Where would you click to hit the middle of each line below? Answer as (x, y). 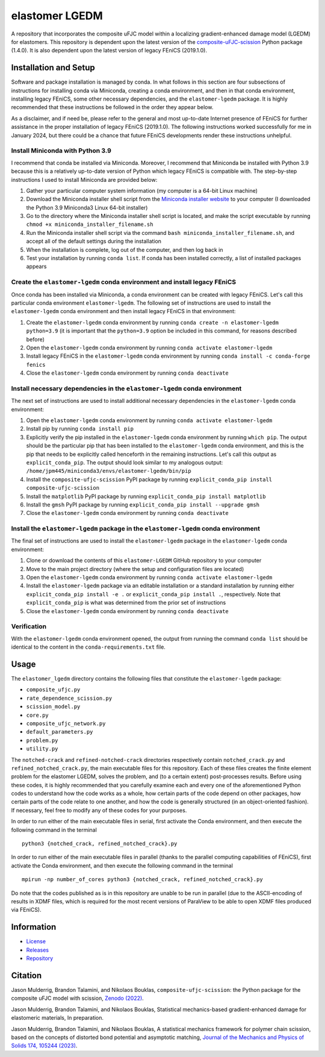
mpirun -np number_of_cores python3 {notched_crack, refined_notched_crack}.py (142, 880)
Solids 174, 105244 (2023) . (44, 1046)
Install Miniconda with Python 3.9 (61, 151)
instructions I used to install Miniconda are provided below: (84, 179)
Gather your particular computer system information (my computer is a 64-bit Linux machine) (142, 190)
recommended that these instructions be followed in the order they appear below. (112, 107)
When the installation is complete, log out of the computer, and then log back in (125, 249)
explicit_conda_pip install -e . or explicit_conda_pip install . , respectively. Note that (153, 594)
